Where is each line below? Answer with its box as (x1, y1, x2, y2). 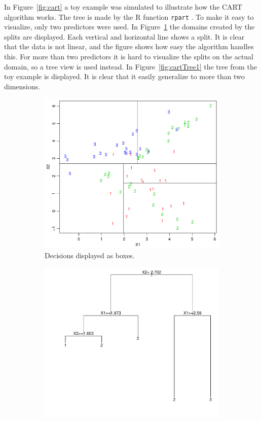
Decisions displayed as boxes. (45, 250, 135, 260)
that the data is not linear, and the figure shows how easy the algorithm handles (4, 41, 254, 52)
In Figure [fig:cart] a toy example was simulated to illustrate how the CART (4, 2, 242, 12)
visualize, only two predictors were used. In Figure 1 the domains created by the (4, 21, 255, 32)
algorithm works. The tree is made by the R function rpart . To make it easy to (4, 11, 254, 22)
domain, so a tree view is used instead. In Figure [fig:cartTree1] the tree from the (4, 61, 257, 72)
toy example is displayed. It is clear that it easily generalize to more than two (4, 71, 245, 82)
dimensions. (4, 81, 40, 91)
